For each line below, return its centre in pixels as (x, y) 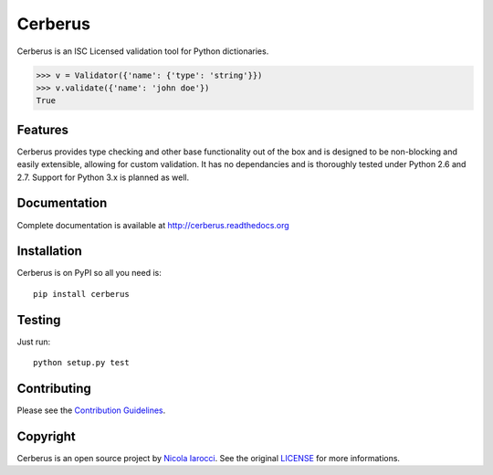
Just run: (34, 342)
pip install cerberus (81, 294)
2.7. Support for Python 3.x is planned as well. (103, 177)
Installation (49, 251)
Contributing (54, 388)
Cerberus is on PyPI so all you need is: (89, 273)
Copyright (47, 436)
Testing (39, 320)
